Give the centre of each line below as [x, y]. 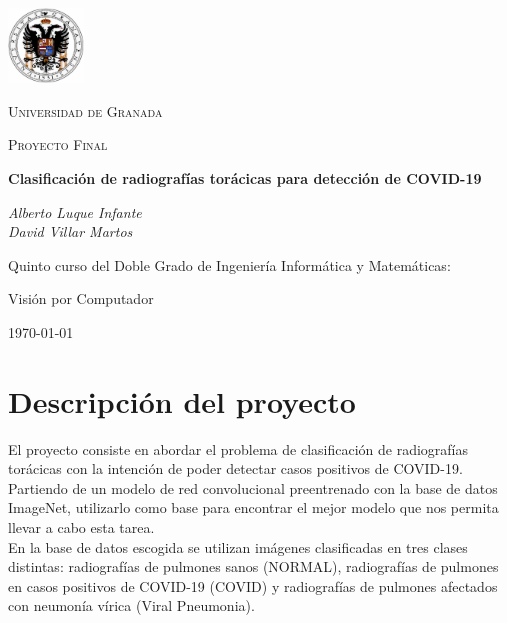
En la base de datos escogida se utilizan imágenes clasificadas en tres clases [238, 546]
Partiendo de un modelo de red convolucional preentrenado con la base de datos [253, 487]
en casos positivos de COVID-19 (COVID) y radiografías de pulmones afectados [253, 585]
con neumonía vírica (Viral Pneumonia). [131, 605]
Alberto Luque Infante [75, 211]
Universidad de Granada [85, 110]
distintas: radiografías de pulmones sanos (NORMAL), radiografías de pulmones [253, 566]
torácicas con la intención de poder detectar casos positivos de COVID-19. [235, 468]
